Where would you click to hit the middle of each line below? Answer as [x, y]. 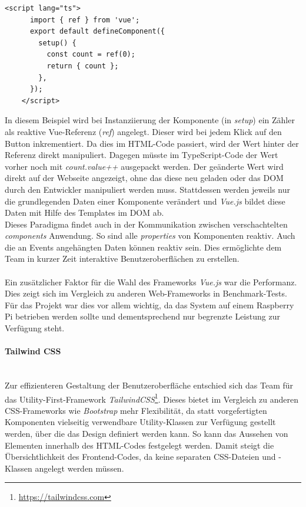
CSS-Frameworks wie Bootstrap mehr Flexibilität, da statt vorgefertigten [136, 410]
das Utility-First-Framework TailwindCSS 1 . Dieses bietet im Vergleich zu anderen [152, 398]
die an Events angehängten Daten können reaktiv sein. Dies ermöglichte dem [143, 247]
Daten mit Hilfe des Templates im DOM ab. [84, 213]
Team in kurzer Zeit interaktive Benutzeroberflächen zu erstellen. [122, 259]
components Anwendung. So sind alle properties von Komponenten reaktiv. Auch [150, 236]
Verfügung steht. [35, 328]
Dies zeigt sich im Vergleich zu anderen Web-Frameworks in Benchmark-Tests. [146, 293]
